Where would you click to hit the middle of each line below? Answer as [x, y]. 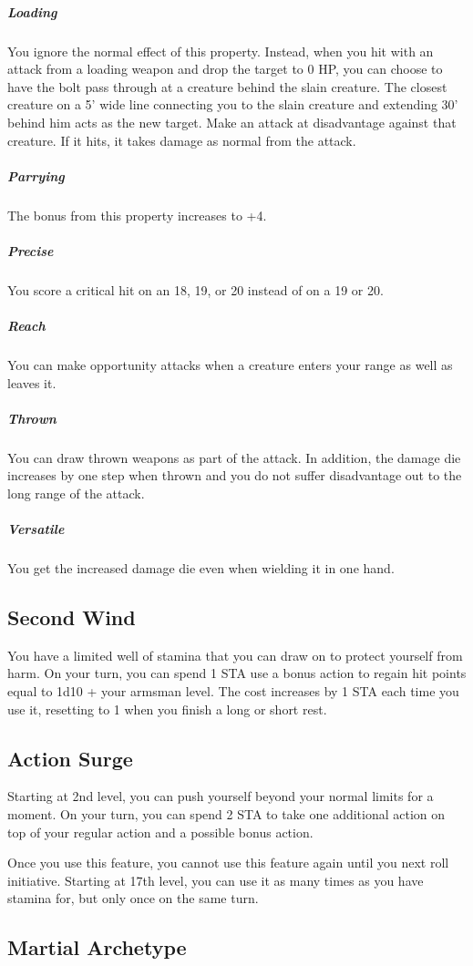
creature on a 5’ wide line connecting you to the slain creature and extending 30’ [233, 104]
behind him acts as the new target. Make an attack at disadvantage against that [232, 122]
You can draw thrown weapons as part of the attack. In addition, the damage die [234, 457]
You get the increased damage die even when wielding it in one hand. [201, 568]
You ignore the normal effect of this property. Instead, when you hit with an [221, 51]
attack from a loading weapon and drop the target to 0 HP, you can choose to [225, 69]
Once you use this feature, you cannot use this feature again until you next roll [228, 863]
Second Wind [72, 617]
